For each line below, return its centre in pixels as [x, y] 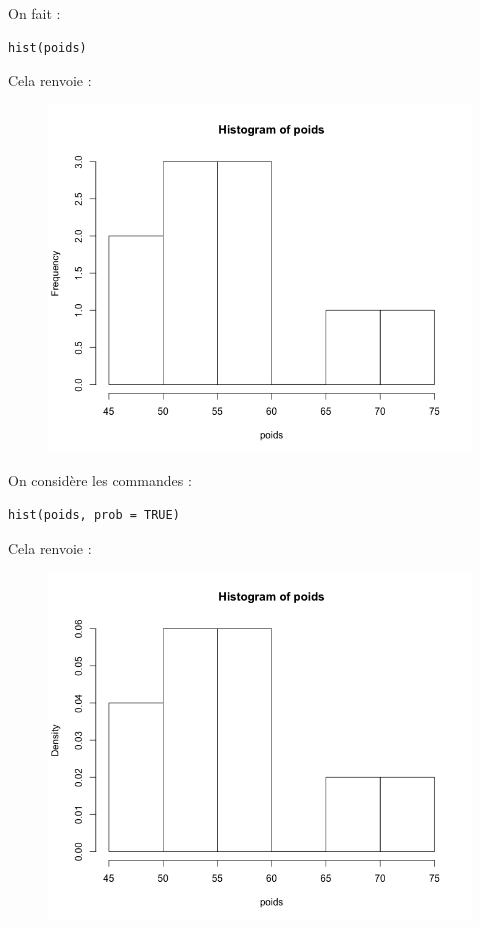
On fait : [34, 13]
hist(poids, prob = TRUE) [94, 515]
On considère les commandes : [100, 480]
